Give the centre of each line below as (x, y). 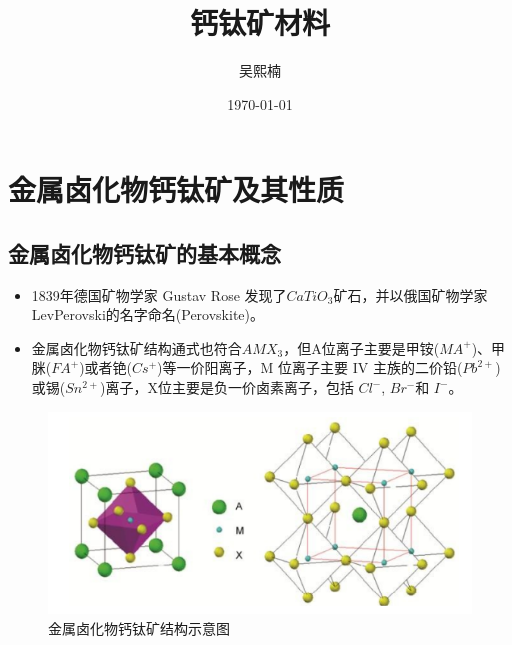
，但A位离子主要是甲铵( (361, 347)
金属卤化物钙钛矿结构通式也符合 (136, 347)
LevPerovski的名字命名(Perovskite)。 (147, 314)
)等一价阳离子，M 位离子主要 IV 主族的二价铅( (310, 367)
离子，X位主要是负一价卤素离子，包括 (229, 387)
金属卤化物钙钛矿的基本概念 (144, 252)
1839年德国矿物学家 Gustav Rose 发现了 (159, 294)
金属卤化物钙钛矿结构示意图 (139, 627)
